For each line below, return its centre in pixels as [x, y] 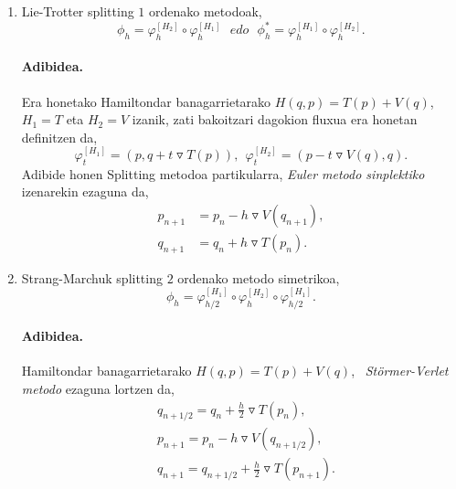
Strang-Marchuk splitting [92, 277]
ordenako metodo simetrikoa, [259, 277]
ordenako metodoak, [205, 11]
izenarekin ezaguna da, [85, 191]
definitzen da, [59, 137]
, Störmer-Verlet [400, 371]
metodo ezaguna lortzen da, [98, 388]
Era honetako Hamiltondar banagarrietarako [146, 101]
